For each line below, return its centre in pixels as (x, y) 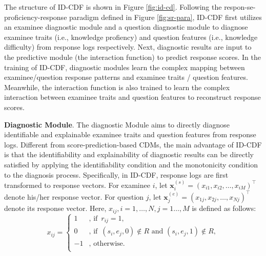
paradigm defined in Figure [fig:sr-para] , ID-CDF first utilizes (166, 17)
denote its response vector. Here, (55, 208)
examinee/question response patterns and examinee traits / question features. (126, 77)
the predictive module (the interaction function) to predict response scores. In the (133, 57)
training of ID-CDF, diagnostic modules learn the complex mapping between (125, 67)
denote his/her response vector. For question (74, 196)
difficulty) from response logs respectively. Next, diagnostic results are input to (128, 47)
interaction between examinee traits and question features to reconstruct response (132, 97)
